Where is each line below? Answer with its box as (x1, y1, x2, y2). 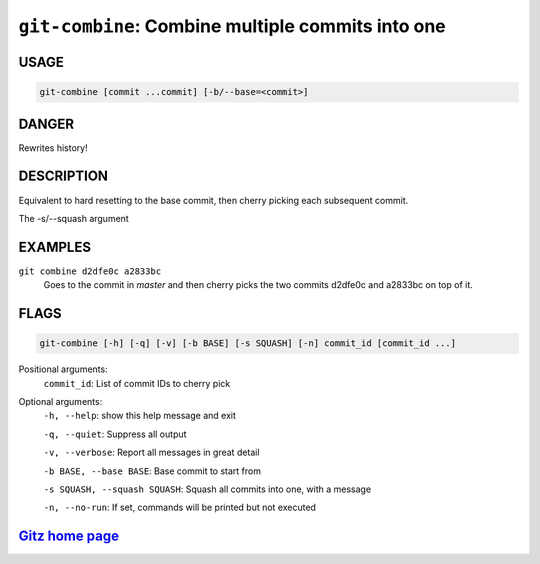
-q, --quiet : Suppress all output (43, 428, 187, 440)
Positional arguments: (18, 363, 109, 375)
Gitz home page (18, 528, 120, 545)
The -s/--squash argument (18, 212, 129, 224)
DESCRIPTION (18, 168, 109, 185)
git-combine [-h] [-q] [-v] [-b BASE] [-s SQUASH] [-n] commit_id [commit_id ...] (39, 338, 457, 349)
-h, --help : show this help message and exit (43, 410, 237, 422)
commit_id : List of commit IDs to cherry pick (43, 377, 231, 389)
